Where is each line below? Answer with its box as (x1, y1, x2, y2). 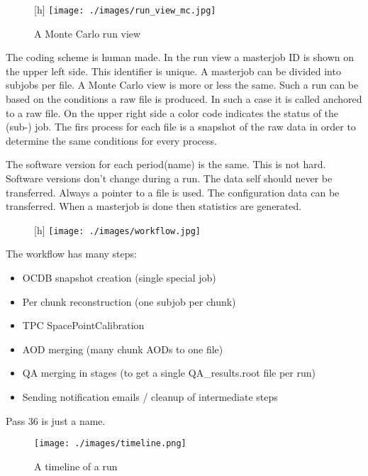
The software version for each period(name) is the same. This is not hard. (6, 157, 326, 172)
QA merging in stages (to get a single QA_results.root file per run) (22, 365, 316, 380)
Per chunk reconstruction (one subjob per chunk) (22, 294, 236, 309)
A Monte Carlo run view (34, 26, 141, 40)
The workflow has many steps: (6, 246, 137, 261)
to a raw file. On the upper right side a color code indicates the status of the (6, 105, 339, 120)
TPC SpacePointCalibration (22, 318, 145, 333)
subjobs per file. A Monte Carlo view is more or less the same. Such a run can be (6, 77, 359, 92)
